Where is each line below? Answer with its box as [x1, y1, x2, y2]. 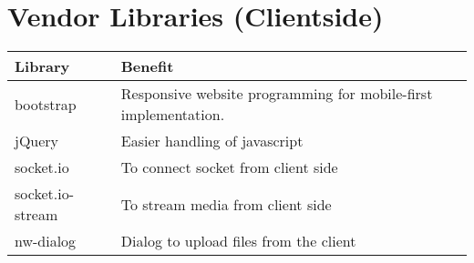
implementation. [120, 104, 225, 126]
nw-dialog [15, 230, 77, 252]
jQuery [15, 130, 59, 152]
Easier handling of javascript [120, 130, 304, 152]
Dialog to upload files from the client [120, 230, 356, 252]
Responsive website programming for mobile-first [120, 83, 433, 105]
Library [15, 56, 70, 77]
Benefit [120, 56, 174, 77]
